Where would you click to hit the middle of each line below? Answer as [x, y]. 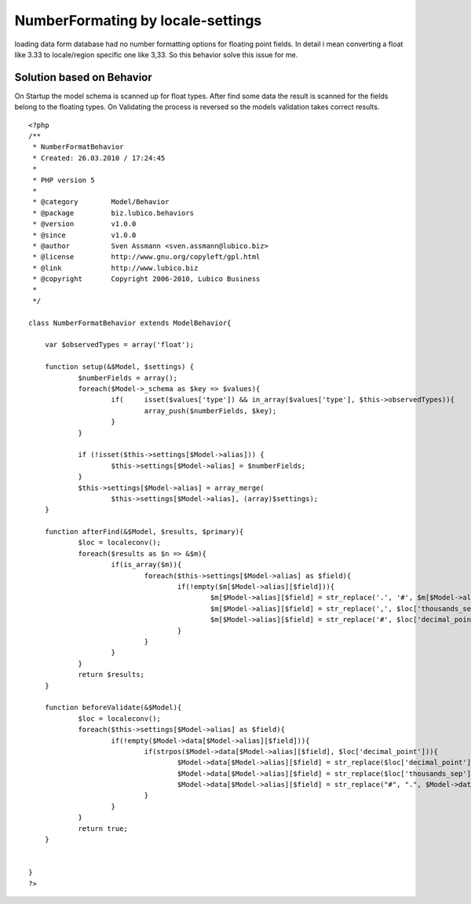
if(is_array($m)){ [146, 565]
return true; [103, 828]
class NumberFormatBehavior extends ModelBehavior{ [130, 323]
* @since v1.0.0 [84, 235]
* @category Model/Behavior [101, 202]
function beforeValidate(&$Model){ [113, 708]
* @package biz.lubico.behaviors [113, 213]
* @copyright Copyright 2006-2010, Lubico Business [146, 279]
